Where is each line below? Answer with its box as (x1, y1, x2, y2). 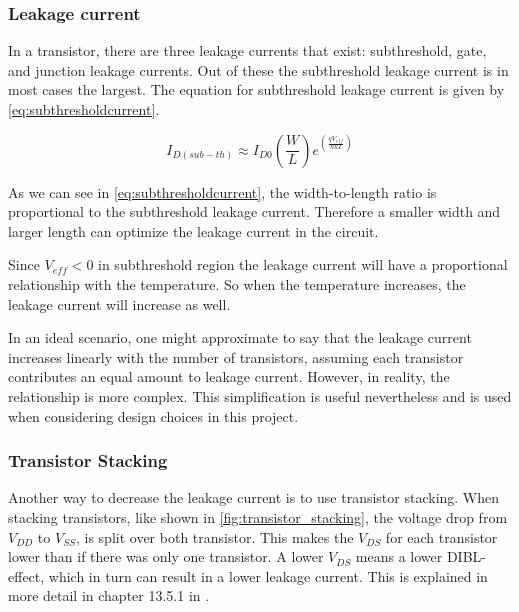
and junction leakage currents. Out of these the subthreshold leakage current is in (8, 59, 509, 80)
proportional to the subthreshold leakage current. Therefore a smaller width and (8, 201, 501, 222)
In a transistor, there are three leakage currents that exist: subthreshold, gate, (8, 40, 487, 61)
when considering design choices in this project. (8, 405, 299, 426)
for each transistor (385, 526, 498, 547)
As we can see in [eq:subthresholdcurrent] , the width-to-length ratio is (8, 181, 437, 202)
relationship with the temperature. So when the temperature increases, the (8, 273, 466, 294)
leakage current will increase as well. (8, 293, 231, 314)
